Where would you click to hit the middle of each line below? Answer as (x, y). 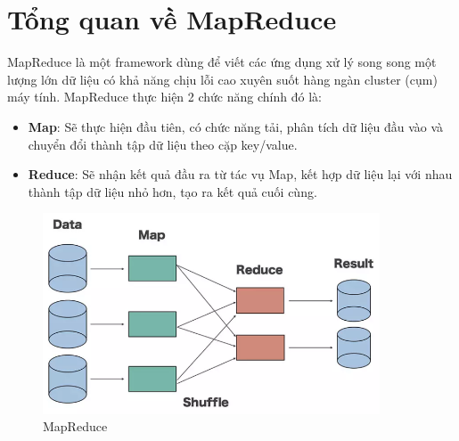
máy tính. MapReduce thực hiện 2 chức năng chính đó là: (164, 97)
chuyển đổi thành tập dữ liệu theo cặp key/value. (163, 144)
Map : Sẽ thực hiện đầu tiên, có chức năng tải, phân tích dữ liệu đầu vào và (236, 126)
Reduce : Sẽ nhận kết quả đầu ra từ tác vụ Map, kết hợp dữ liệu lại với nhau (240, 174)
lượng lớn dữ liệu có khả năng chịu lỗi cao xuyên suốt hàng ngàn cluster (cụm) (222, 79)
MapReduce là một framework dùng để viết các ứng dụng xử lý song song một (222, 62)
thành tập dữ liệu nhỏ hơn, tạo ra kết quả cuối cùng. (172, 191)
